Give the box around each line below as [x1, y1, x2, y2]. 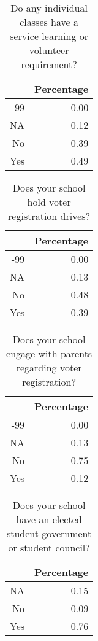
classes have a [20, 15, 78, 29]
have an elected [16, 512, 82, 526]
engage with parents [6, 346, 92, 360]
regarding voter [16, 360, 82, 375]
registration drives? [8, 209, 91, 223]
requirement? [21, 57, 77, 71]
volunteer [29, 43, 69, 57]
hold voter [27, 195, 71, 209]
